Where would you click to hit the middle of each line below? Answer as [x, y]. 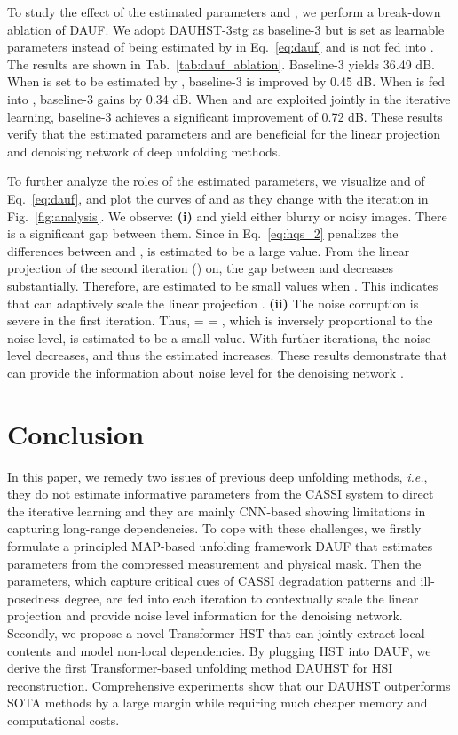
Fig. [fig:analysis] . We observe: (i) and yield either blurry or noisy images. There [227, 216]
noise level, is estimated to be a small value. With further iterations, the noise [219, 337]
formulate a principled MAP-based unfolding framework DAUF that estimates [220, 545]
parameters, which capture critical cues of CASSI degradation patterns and [212, 581]
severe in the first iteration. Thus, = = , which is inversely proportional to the [220, 320]
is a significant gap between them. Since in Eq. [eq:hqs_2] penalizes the [203, 233]
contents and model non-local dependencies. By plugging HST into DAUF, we [219, 650]
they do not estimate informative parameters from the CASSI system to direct [221, 494]
